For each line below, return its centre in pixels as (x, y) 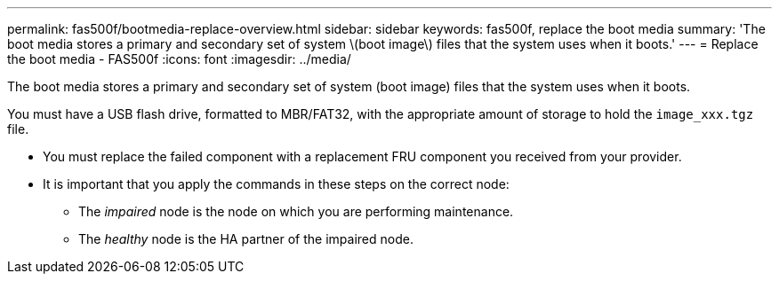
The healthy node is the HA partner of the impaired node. (246, 239)
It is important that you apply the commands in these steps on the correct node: (276, 184)
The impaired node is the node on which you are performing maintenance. (296, 211)
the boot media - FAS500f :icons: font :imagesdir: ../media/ (179, 59)
